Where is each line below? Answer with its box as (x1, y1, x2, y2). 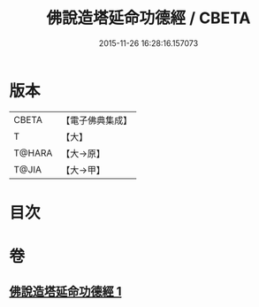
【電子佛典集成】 (61, 114, 133, 127)
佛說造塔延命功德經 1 (9, 284, 122, 299)
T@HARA (13, 147, 53, 159)
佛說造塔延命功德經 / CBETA (46, 8, 251, 28)
